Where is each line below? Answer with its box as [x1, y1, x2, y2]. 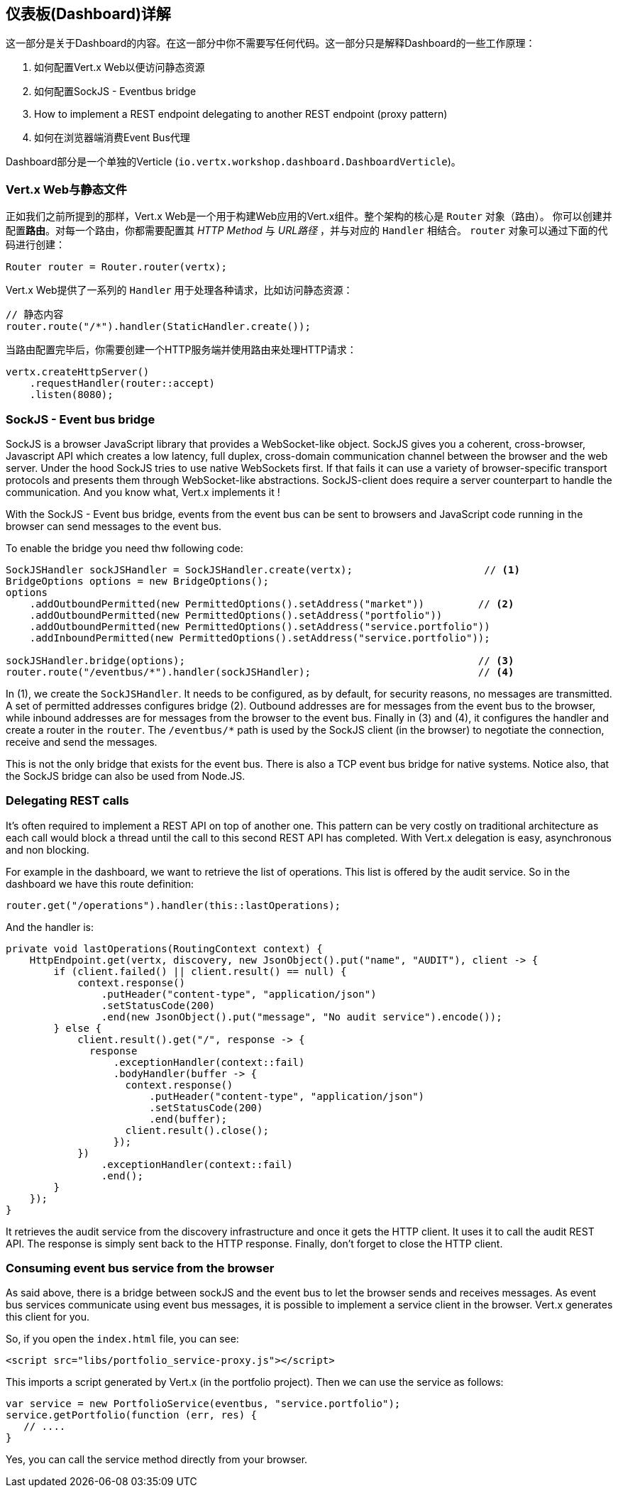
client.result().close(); [125, 1124, 269, 1136]
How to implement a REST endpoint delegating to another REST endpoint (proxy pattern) [34, 108, 448, 121]
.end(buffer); [149, 1113, 227, 1125]
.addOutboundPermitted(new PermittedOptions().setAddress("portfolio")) [29, 609, 443, 621]
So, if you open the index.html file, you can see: [6, 1333, 239, 1345]
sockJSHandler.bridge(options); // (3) [6, 654, 514, 666]
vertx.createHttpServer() [6, 366, 150, 378]
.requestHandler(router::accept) [29, 378, 216, 390]
